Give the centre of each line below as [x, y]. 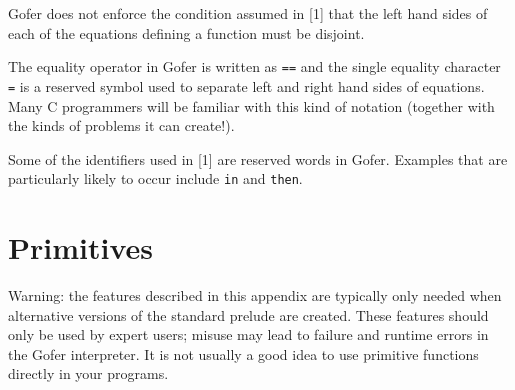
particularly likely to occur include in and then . [155, 178]
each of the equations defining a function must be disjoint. [186, 32]
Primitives [80, 247]
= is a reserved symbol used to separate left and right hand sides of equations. [246, 85]
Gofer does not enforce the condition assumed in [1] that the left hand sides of [248, 13]
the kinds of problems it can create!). [121, 125]
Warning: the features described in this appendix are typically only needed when [255, 295]
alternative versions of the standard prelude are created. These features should [248, 314]
